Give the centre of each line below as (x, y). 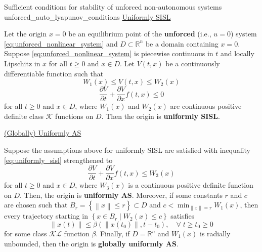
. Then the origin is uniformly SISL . (161, 116)
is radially (215, 234)
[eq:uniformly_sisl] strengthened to (58, 160)
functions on (74, 116)
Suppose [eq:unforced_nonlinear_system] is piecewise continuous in (109, 53)
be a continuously (193, 63)
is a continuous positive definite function (191, 185)
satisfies (183, 216)
